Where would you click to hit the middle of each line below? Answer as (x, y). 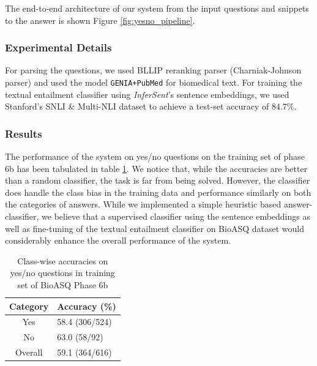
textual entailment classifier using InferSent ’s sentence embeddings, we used (147, 94)
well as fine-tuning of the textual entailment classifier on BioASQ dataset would (155, 228)
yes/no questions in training (62, 273)
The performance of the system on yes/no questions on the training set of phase (155, 156)
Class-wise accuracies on (63, 260)
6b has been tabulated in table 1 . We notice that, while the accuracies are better (156, 168)
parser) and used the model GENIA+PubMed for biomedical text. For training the (154, 82)
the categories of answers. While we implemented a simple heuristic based (143, 204)
